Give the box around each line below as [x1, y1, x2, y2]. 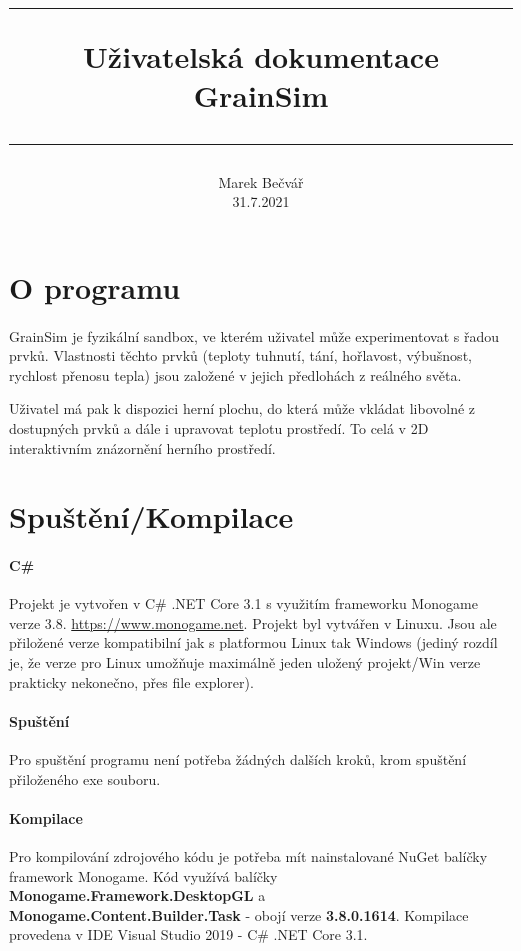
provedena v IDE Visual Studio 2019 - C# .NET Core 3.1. [9, 924, 368, 945]
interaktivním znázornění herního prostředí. [9, 437, 276, 458]
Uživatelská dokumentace [83, 36, 439, 77]
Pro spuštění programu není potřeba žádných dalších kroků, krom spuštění [9, 749, 467, 770]
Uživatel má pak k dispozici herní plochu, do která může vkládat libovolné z [9, 398, 476, 419]
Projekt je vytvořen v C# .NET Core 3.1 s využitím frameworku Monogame [9, 593, 478, 614]
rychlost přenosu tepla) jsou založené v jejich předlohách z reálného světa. [9, 364, 462, 385]
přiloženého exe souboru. [9, 768, 161, 789]
